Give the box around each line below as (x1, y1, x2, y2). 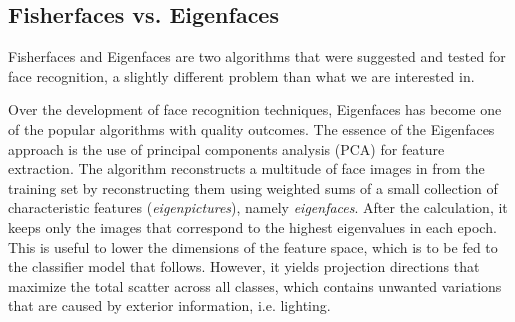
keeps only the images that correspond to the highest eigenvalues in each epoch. (8, 216, 497, 237)
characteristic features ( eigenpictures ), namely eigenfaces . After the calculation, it (8, 197, 508, 218)
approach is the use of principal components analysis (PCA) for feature (8, 138, 445, 159)
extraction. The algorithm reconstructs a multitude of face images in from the (8, 158, 485, 179)
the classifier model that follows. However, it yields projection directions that (8, 256, 480, 277)
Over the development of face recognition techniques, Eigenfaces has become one (8, 99, 502, 120)
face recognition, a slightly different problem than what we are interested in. (8, 65, 475, 86)
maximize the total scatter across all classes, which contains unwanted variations (8, 275, 502, 296)
